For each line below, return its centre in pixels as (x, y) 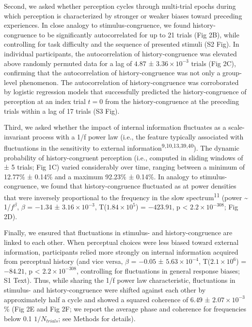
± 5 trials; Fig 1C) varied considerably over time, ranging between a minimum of (125, 167)
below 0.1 (18, 318)
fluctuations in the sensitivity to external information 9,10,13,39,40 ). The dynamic (122, 147)
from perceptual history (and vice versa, (63, 261)
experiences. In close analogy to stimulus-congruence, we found (97, 25)
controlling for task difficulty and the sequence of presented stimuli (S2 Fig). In (122, 44)
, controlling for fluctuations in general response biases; (158, 270)
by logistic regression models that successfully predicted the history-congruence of (125, 92)
